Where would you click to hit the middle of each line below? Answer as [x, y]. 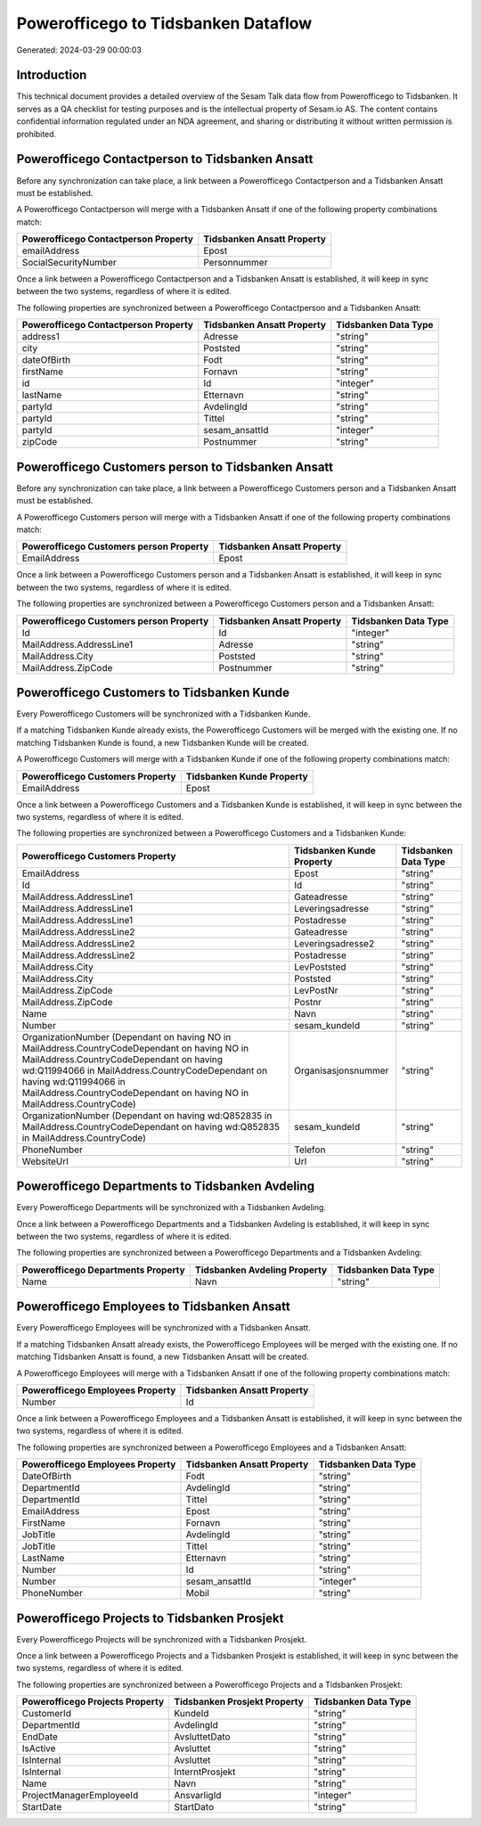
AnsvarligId [198, 1796]
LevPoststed [320, 967]
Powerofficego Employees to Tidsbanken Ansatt [153, 1307]
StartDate [42, 1807]
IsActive [39, 1748]
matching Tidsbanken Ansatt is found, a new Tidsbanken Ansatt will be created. [163, 1357]
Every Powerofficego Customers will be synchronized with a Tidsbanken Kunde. [163, 714]
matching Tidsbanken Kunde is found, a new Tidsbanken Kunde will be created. [163, 742]
